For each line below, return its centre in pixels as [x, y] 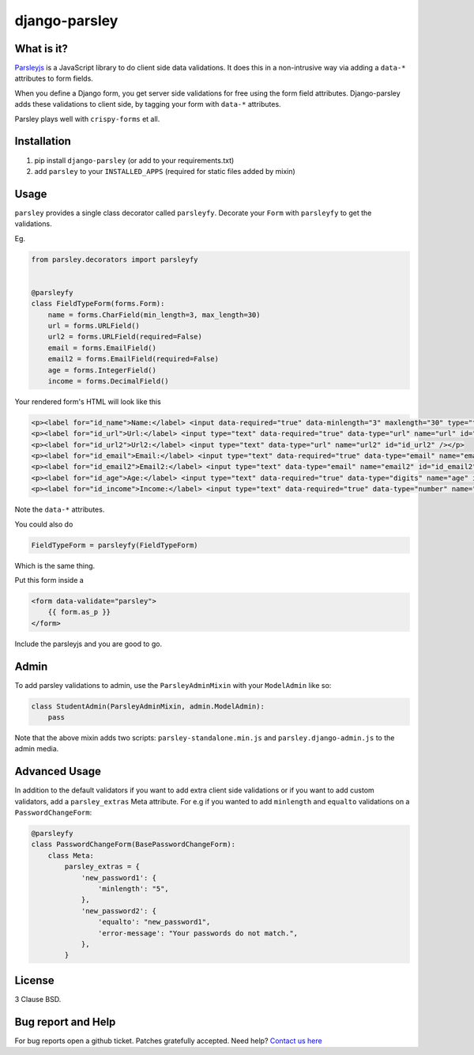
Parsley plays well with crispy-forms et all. [87, 119]
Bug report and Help [65, 1021]
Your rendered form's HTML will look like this [88, 401]
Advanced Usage [58, 771]
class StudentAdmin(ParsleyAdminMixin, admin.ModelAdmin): [148, 706]
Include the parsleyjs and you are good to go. [88, 644]
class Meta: [71, 855]
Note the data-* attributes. [60, 509]
